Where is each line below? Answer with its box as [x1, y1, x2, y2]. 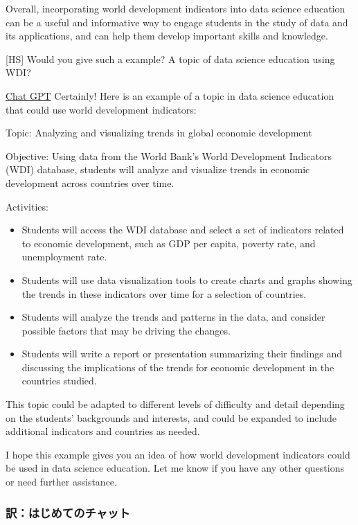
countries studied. [21, 373, 97, 388]
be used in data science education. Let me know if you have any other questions [6, 461, 344, 475]
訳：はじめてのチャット [6, 504, 130, 521]
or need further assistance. [6, 474, 117, 489]
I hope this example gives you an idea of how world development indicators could [6, 447, 350, 461]
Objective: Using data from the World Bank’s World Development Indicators [6, 148, 332, 163]
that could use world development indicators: [6, 102, 197, 116]
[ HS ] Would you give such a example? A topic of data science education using [6, 51, 335, 66]
